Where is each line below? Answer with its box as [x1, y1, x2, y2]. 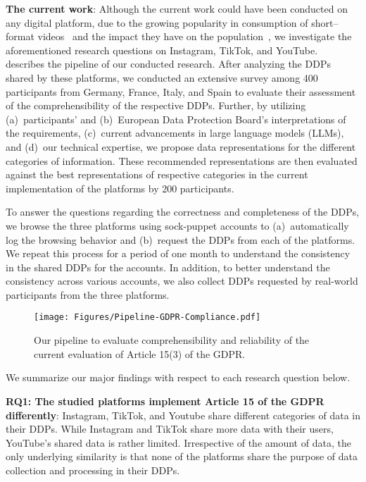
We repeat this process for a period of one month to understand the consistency [6, 246, 351, 261]
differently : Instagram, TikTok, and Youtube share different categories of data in [6, 407, 360, 422]
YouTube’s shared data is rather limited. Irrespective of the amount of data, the [6, 435, 351, 450]
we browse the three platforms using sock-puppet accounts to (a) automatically [6, 218, 349, 233]
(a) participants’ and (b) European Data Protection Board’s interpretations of [6, 111, 346, 126]
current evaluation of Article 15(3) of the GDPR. [34, 346, 246, 361]
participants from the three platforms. [6, 287, 170, 302]
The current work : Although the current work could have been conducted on [6, 1, 348, 16]
